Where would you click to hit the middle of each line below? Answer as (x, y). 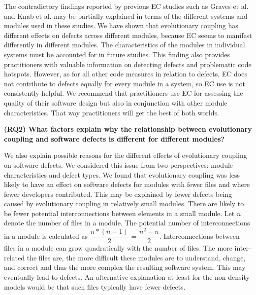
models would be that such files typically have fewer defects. (95, 286)
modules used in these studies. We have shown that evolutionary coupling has (121, 25)
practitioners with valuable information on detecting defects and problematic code (128, 64)
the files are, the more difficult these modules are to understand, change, (136, 257)
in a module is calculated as (46, 236)
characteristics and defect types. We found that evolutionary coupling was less (122, 174)
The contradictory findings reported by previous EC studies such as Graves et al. (126, 6)
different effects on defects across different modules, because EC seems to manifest (128, 35)
